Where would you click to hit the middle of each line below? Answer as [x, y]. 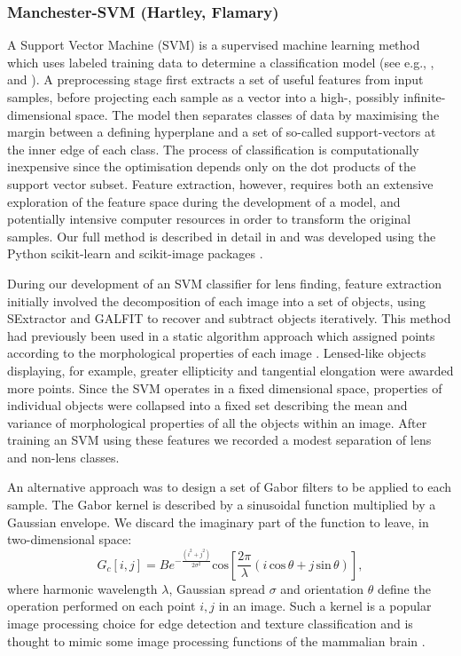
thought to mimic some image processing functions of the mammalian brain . [216, 640]
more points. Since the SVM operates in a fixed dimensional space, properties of [225, 387]
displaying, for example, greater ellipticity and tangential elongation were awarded [230, 370]
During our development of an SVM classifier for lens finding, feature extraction [224, 283]
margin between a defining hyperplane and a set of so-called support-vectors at [222, 132]
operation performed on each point [102, 606]
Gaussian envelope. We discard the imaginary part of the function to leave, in [218, 522]
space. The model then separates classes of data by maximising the [258, 114]
